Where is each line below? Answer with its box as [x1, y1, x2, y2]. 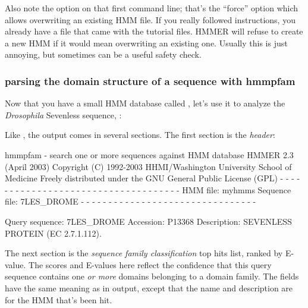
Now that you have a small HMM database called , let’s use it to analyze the [5, 97, 285, 109]
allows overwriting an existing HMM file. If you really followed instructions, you [5, 13, 296, 26]
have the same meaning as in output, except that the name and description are [5, 281, 293, 294]
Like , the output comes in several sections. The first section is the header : [5, 128, 275, 141]
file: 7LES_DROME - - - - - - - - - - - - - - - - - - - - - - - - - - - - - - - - [5, 195, 256, 208]
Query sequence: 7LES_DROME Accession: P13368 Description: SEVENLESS [5, 215, 292, 227]
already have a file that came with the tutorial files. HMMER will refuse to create [5, 25, 303, 37]
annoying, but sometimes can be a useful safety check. [5, 48, 202, 61]
